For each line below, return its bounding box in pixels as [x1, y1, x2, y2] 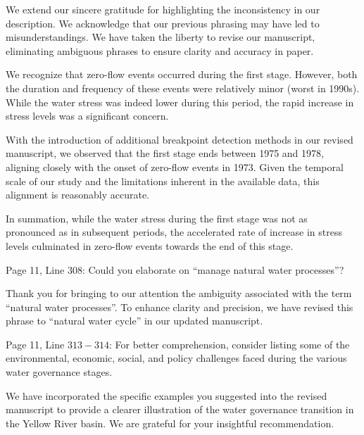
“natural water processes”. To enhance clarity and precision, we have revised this [6, 299, 353, 314]
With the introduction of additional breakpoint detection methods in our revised [6, 132, 353, 146]
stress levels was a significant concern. [6, 108, 169, 123]
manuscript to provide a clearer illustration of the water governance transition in [6, 402, 354, 417]
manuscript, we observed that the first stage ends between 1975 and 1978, [6, 146, 324, 160]
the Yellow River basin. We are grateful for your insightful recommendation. [6, 415, 334, 430]
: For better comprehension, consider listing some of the [109, 336, 350, 351]
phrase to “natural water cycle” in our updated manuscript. [6, 313, 263, 328]
